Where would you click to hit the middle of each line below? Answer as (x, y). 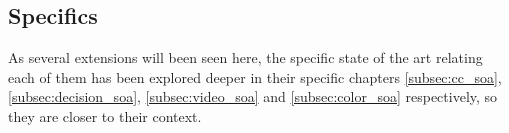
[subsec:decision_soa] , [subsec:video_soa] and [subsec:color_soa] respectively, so (253, 96)
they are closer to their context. (105, 115)
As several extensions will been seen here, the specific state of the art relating (245, 57)
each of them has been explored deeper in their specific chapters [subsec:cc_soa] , (255, 76)
